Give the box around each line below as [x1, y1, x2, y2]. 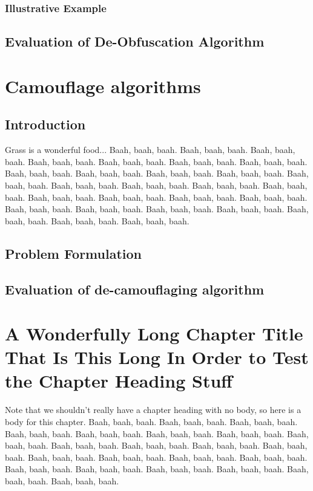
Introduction [5, 115, 86, 134]
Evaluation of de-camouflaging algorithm [5, 279, 265, 298]
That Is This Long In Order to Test [5, 345, 309, 369]
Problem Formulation [5, 244, 142, 262]
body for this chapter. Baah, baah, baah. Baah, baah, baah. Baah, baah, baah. [5, 415, 298, 428]
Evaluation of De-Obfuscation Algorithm [5, 32, 265, 51]
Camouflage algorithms [5, 73, 201, 98]
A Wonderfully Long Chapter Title [5, 321, 303, 346]
